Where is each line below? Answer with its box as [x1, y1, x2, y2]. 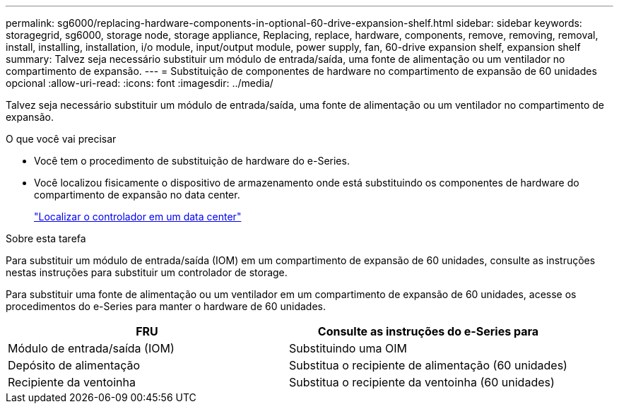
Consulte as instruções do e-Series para [317, 324, 539, 338]
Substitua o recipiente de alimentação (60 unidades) [288, 358, 567, 372]
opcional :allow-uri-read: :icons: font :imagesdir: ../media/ [6, 77, 273, 89]
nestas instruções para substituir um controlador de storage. [6, 266, 288, 278]
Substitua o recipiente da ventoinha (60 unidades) [288, 375, 555, 389]
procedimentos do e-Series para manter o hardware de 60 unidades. [6, 300, 326, 312]
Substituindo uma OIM [288, 341, 407, 355]
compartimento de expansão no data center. [34, 189, 240, 201]
